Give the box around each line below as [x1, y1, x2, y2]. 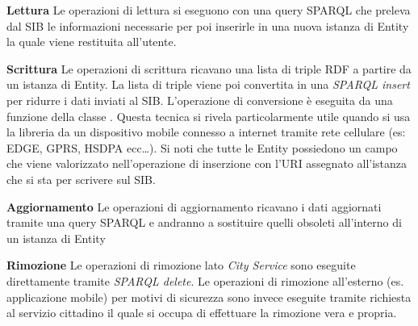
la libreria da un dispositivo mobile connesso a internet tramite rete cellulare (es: [6, 123, 406, 140]
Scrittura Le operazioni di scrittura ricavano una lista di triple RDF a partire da [6, 60, 412, 77]
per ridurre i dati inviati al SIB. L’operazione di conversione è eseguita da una [6, 91, 393, 108]
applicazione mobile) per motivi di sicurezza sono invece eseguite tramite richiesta [6, 288, 412, 305]
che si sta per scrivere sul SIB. [6, 170, 156, 187]
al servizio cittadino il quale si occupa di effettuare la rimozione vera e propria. [6, 304, 397, 321]
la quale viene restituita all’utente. [6, 33, 177, 50]
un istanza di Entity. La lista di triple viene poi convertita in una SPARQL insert [6, 76, 410, 93]
